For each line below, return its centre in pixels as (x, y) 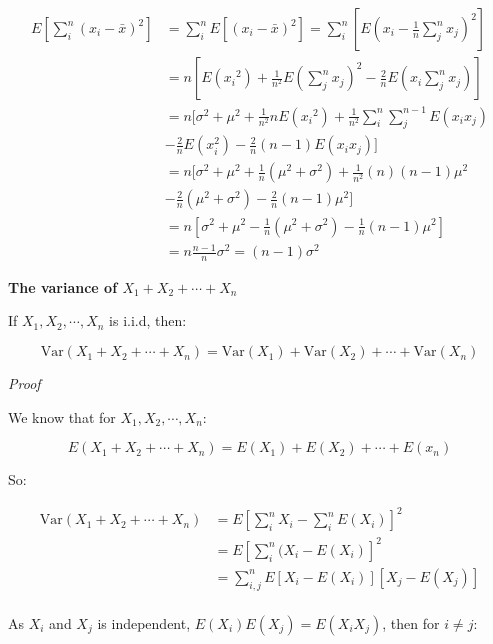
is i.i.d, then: (148, 320)
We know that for (62, 416)
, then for (411, 622)
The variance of (63, 286)
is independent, (144, 622)
